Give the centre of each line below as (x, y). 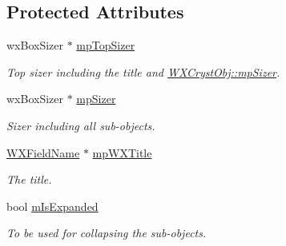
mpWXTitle (122, 152)
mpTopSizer (106, 45)
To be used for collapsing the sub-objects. (107, 233)
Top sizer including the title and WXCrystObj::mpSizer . (143, 71)
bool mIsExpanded (52, 206)
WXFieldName (43, 152)
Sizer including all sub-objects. (81, 125)
